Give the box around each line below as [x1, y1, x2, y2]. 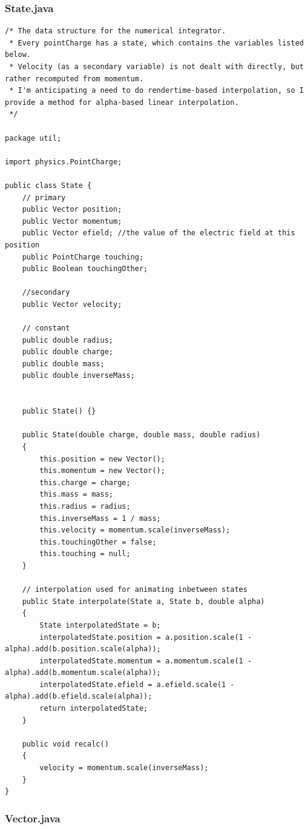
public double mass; [22, 359, 105, 368]
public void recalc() [22, 739, 109, 748]
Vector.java [5, 810, 61, 825]
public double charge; [22, 347, 113, 357]
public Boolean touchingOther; [22, 264, 148, 274]
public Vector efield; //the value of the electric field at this [22, 229, 295, 238]
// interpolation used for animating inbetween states [22, 585, 247, 594]
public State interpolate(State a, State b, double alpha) [22, 597, 265, 606]
